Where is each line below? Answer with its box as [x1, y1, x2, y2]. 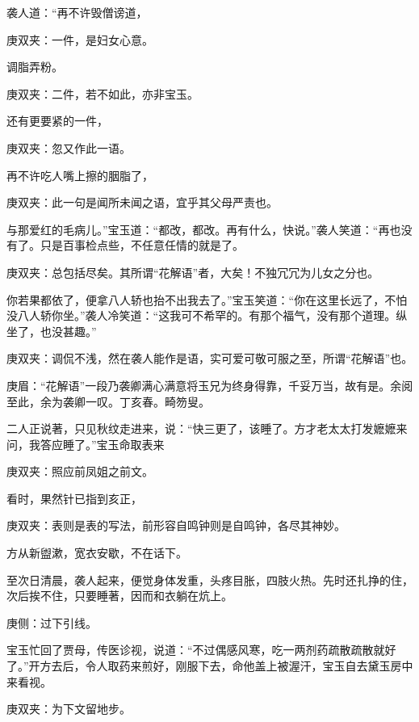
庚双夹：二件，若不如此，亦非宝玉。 [6, 85, 199, 102]
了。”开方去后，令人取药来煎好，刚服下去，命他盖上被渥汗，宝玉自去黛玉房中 [6, 657, 413, 674]
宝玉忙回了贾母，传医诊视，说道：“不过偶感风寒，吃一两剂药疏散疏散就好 [6, 641, 396, 658]
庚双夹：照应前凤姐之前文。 [6, 463, 153, 480]
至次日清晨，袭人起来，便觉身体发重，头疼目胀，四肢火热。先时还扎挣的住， [6, 571, 413, 588]
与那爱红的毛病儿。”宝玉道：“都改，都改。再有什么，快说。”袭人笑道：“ [6, 220, 379, 237]
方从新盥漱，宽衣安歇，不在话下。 [6, 544, 187, 561]
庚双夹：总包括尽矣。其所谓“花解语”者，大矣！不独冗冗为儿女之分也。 [6, 263, 379, 280]
